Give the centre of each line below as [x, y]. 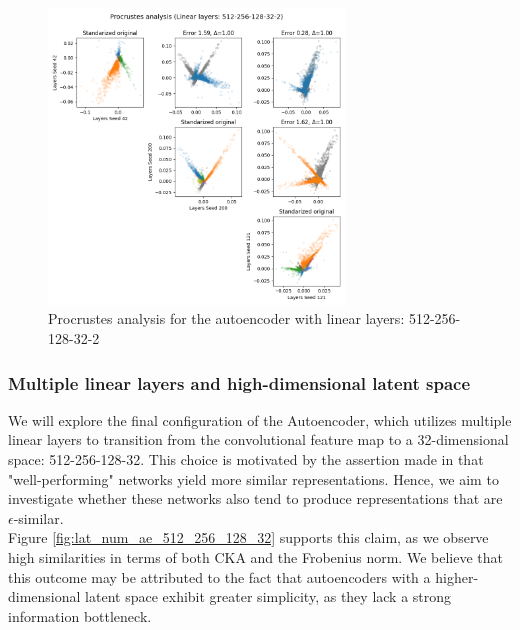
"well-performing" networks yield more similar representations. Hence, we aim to [253, 478]
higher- [457, 576]
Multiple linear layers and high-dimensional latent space [239, 382]
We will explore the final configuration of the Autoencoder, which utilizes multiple [260, 419]
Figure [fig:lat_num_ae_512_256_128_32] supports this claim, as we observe [248, 537]
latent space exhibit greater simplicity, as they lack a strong [268, 596]
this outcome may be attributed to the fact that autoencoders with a [219, 576]
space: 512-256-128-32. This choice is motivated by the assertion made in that [246, 458]
